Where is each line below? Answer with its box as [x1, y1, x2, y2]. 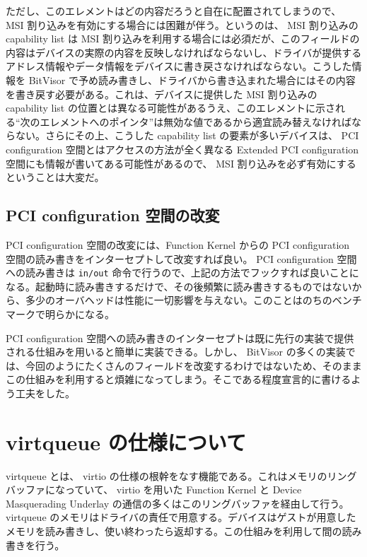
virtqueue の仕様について [6, 427, 246, 456]
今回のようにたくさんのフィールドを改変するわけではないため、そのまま [25, 358, 362, 373]
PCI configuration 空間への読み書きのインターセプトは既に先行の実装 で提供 [6, 330, 354, 345]
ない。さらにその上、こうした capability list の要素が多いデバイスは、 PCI [15, 128, 359, 143]
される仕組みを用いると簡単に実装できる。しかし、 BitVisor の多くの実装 [6, 344, 346, 359]
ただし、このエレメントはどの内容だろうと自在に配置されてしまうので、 [6, 4, 342, 18]
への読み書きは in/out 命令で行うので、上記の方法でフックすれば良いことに [6, 265, 359, 280]
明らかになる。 [45, 306, 115, 321]
